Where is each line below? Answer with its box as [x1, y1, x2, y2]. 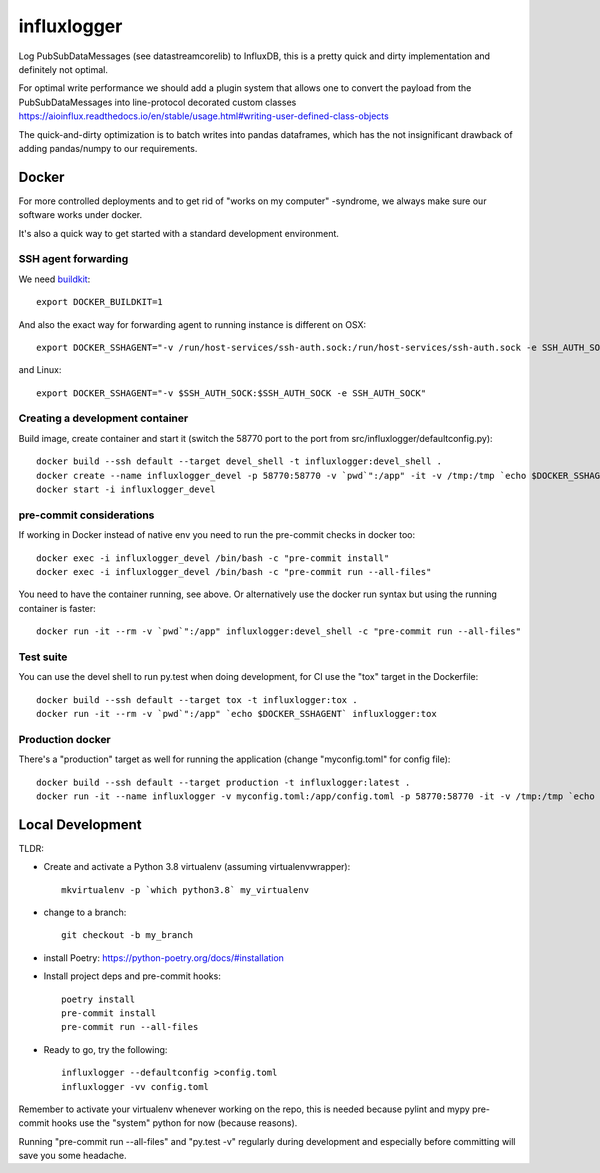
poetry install [61, 993, 136, 1005]
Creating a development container [18, 411, 189, 425]
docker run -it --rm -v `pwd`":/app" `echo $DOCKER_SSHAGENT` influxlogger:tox [36, 708, 437, 719]
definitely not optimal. [18, 63, 109, 75]
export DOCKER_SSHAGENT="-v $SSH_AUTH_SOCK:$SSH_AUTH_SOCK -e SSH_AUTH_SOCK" [36, 387, 427, 399]
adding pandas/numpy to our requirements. [18, 142, 198, 154]
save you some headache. [18, 1150, 127, 1162]
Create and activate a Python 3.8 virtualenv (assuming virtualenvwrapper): [43, 861, 351, 873]
